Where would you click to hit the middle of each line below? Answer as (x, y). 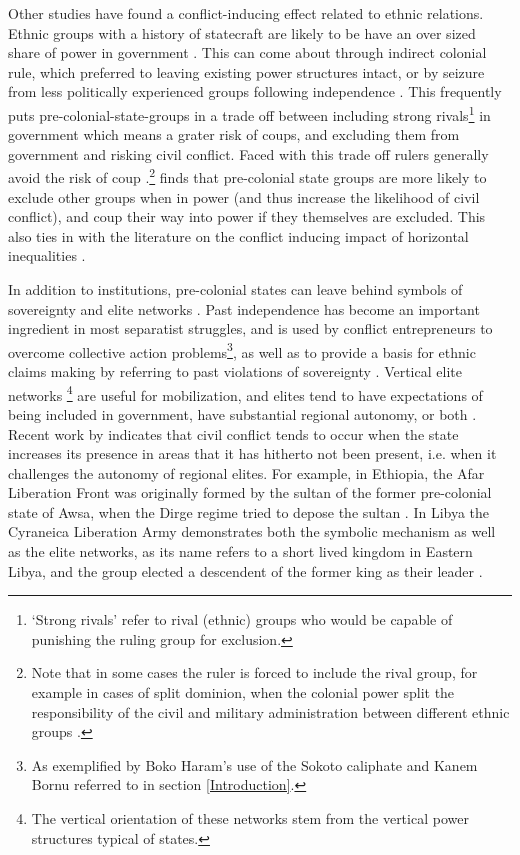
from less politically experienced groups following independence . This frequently (255, 91)
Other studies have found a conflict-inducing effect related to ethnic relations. (246, 13)
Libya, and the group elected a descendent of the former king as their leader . (245, 570)
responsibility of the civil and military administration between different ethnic (270, 711)
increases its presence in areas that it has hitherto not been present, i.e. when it (252, 453)
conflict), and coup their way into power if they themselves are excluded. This (247, 216)
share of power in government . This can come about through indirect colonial (247, 52)
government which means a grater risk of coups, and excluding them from (234, 134)
